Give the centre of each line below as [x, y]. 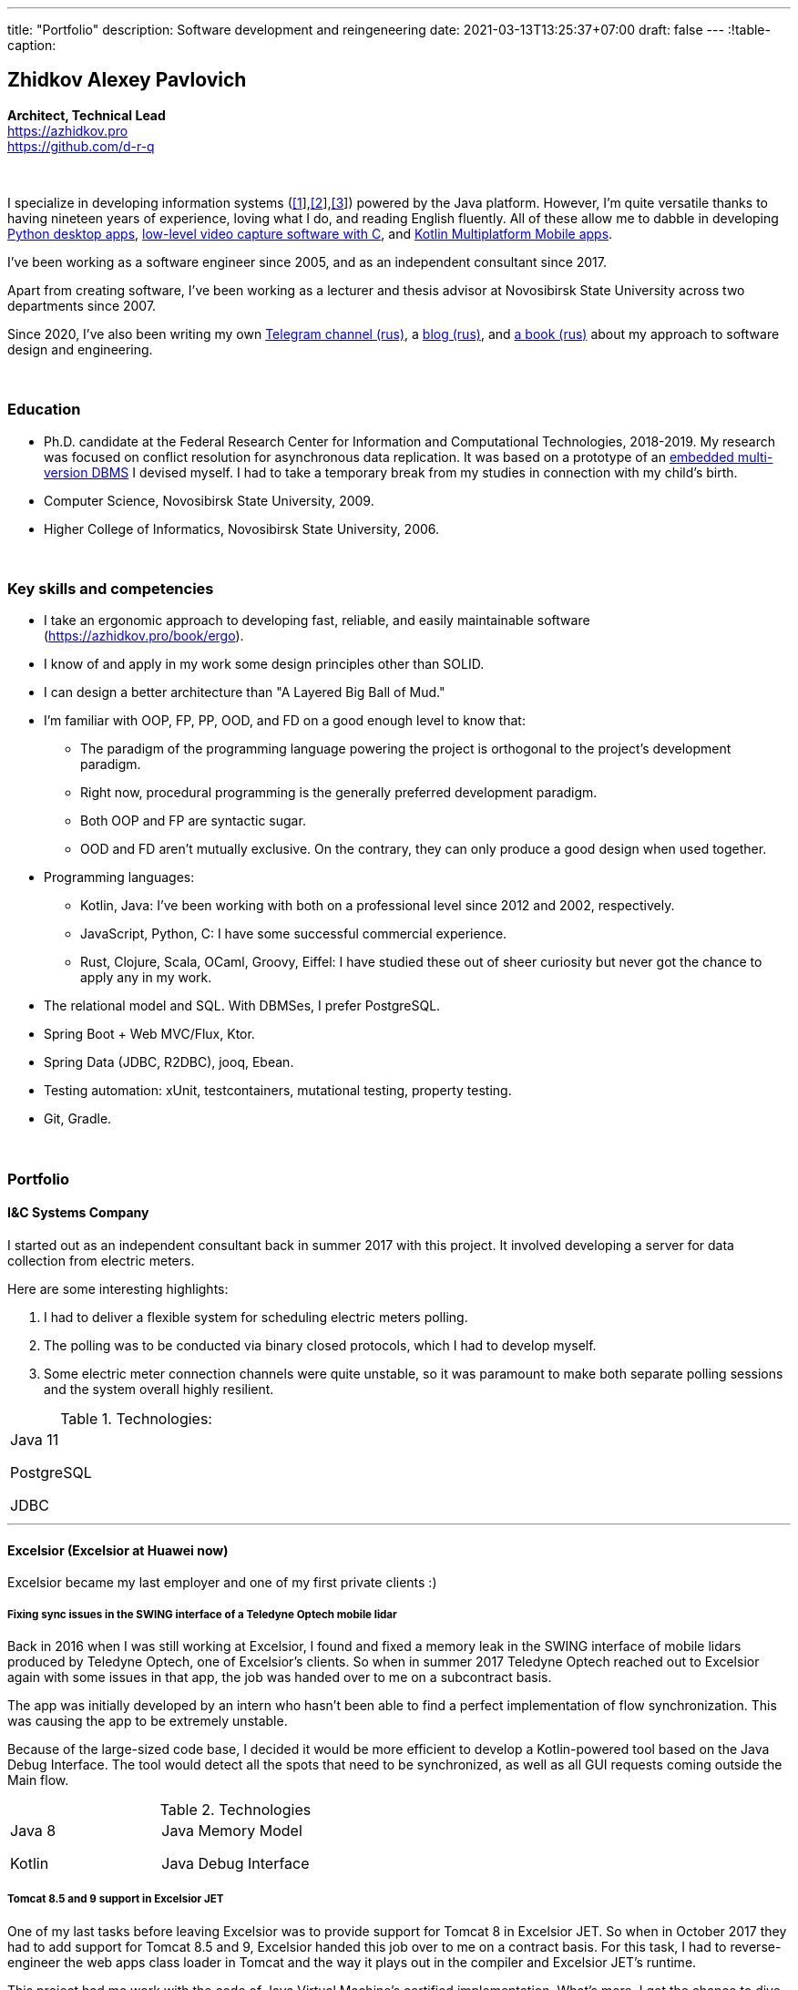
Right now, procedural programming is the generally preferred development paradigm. [339, 793]
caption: [32, 45]
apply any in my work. [146, 978]
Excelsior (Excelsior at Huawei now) [118, 1550]
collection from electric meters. [101, 1260]
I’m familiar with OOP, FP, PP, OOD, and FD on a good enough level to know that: [285, 721]
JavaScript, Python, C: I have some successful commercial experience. [294, 934]
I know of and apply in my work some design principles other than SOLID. [264, 664]
